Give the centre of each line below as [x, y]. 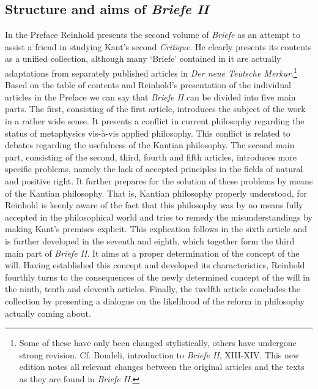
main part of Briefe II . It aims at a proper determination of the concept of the [152, 253]
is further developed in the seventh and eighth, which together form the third [150, 240]
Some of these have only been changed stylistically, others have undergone [158, 343]
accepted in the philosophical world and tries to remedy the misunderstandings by [159, 217]
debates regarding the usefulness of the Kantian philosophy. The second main [150, 145]
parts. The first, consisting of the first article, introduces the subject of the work [155, 109]
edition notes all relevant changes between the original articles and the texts [162, 367]
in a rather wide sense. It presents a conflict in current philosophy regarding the [155, 121]
